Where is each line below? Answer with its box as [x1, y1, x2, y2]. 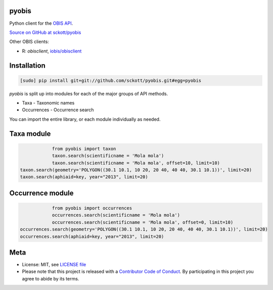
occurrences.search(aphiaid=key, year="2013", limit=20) [20, 233, 164, 239]
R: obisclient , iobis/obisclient [22, 48, 82, 54]
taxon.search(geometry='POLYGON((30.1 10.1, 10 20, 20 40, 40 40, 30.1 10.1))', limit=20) [20, 167, 252, 173]
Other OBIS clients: [9, 38, 49, 45]
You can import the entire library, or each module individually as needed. [9, 116, 161, 122]
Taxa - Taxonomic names [22, 100, 75, 106]
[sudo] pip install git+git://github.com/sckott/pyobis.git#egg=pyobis [20, 77, 202, 83]
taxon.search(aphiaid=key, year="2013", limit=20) [20, 174, 149, 180]
